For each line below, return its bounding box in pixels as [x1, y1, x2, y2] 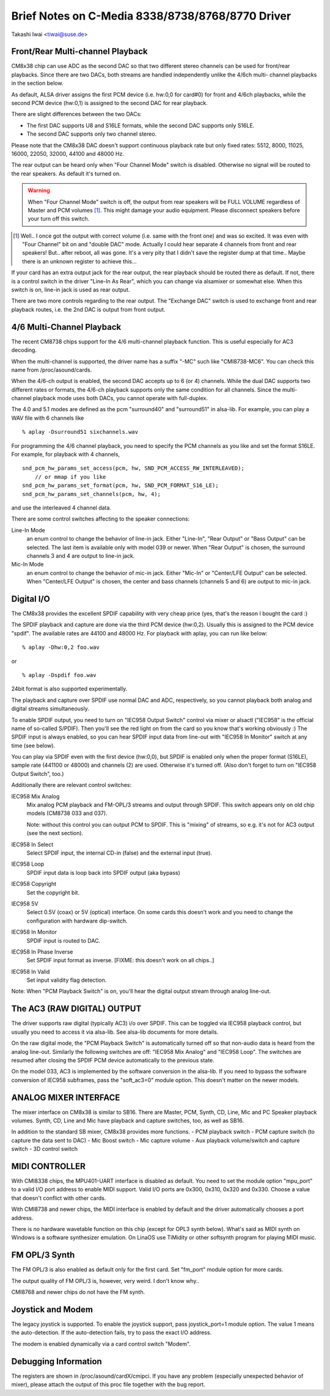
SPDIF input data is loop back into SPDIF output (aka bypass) [26, 869, 180, 876]
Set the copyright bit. [26, 889, 79, 896]
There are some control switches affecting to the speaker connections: [11, 515, 190, 522]
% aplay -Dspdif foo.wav [22, 671, 97, 678]
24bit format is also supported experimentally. [11, 685, 128, 693]
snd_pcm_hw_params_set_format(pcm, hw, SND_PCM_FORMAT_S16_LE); [22, 482, 219, 489]
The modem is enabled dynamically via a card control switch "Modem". [11, 1340, 191, 1347]
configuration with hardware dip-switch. [26, 917, 128, 924]
